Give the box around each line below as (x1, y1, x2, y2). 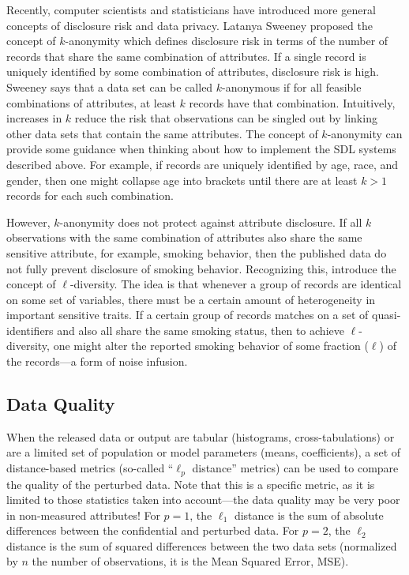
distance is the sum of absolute (234, 506, 384, 523)
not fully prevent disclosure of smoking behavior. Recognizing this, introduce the (6, 260, 396, 276)
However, (6, 213, 51, 230)
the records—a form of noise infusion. (6, 353, 188, 370)
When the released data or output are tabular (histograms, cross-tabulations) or (6, 428, 395, 445)
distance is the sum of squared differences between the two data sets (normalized (6, 537, 397, 554)
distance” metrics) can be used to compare (192, 460, 399, 476)
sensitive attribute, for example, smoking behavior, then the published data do (6, 244, 387, 261)
